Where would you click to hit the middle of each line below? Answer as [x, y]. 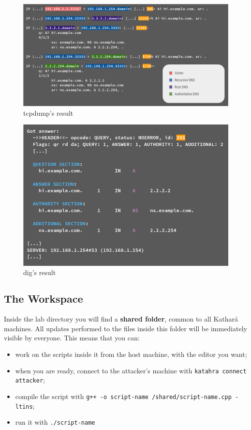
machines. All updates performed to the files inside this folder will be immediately [125, 328]
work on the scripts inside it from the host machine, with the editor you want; [131, 354]
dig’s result [40, 272]
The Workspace [44, 299]
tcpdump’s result [48, 113]
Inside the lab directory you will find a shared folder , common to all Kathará [121, 319]
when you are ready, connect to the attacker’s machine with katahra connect [131, 370]
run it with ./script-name [55, 422]
